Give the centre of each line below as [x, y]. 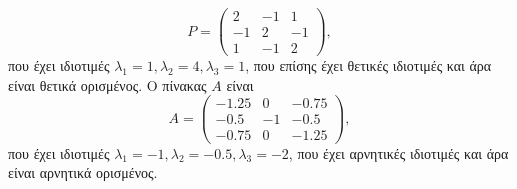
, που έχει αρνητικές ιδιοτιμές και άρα [398, 152]
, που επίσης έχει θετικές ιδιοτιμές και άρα [368, 65]
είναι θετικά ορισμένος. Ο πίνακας [107, 84]
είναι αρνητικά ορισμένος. [83, 172]
